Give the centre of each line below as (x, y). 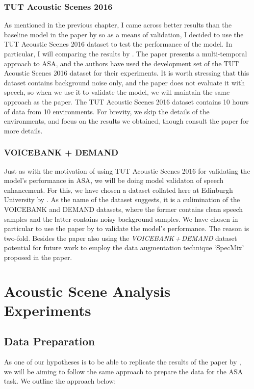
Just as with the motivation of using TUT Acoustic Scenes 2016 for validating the (127, 170)
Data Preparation (50, 341)
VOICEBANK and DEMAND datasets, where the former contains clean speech (124, 209)
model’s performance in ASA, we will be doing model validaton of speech (114, 180)
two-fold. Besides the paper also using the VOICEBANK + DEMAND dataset (121, 238)
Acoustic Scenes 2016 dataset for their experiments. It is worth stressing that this (127, 73)
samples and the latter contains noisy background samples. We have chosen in (121, 219)
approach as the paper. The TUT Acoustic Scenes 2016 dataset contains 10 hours (127, 101)
